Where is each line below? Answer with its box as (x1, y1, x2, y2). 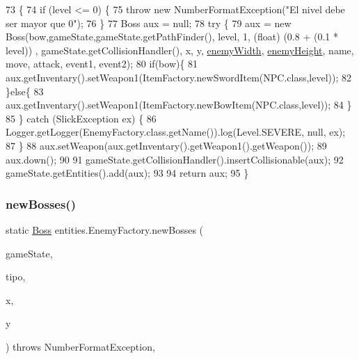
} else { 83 (6, 83, 44, 98)
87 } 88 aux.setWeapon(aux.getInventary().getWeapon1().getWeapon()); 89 (6, 138, 327, 152)
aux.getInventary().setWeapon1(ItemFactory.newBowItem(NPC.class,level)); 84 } (6, 97, 352, 112)
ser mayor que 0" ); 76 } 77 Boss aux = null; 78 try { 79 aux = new (6, 15, 292, 30)
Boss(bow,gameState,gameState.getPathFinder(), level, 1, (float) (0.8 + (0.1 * (6, 29, 338, 44)
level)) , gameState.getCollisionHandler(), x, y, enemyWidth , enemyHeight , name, (6, 42, 354, 57)
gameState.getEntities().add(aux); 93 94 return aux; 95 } (6, 166, 249, 180)
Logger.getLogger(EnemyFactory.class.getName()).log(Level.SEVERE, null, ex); (6, 125, 346, 139)
